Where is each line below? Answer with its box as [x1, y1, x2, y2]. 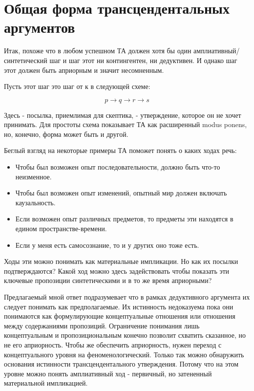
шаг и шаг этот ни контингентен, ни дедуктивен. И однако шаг [49, 55, 237, 65]
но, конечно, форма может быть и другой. [4, 129, 128, 139]
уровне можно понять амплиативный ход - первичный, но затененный [4, 368, 212, 378]
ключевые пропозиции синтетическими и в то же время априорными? [4, 275, 212, 285]
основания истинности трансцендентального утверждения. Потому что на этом [4, 359, 239, 369]
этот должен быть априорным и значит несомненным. [4, 65, 164, 75]
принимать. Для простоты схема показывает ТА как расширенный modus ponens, [4, 119, 247, 130]
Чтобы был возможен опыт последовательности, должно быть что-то [15, 162, 220, 172]
